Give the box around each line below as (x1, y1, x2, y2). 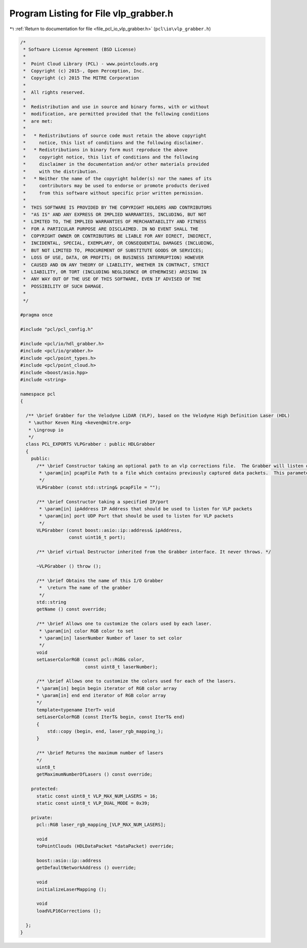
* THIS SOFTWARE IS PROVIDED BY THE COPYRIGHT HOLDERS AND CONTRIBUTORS (23, 204, 212, 210)
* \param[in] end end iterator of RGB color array (36, 693, 166, 699)
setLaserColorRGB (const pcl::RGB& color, (36, 657, 145, 663)
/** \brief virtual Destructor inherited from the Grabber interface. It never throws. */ (36, 549, 271, 555)
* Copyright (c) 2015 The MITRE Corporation (23, 75, 139, 81)
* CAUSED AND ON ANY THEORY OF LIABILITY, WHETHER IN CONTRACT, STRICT (23, 262, 209, 268)
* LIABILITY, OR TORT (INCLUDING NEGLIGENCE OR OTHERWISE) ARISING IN (23, 269, 207, 275)
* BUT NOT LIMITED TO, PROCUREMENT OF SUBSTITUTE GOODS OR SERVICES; (23, 247, 204, 253)
